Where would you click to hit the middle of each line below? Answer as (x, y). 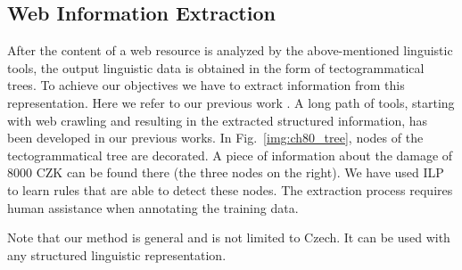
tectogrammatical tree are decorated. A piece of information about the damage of (230, 155)
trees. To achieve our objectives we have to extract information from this (206, 85)
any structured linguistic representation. (117, 254)
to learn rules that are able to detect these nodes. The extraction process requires (230, 189)
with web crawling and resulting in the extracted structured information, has (218, 120)
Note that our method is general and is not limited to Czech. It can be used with (229, 237)
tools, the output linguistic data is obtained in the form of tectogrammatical (216, 67)
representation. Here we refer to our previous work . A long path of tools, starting (231, 102)
